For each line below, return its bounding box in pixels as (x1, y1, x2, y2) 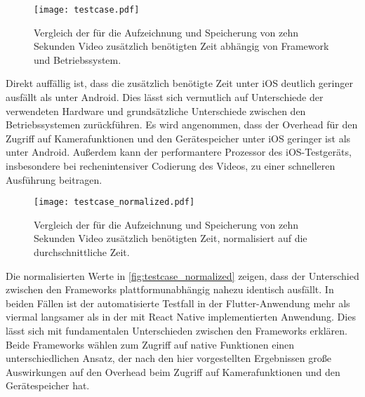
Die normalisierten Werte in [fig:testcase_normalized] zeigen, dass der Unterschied (6, 268, 359, 283)
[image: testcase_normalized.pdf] (34, 197, 195, 208)
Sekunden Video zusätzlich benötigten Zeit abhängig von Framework (34, 39, 329, 53)
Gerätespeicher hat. (6, 378, 90, 393)
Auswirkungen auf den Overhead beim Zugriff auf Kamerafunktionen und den (6, 364, 340, 379)
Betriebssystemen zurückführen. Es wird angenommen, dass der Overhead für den (6, 117, 358, 132)
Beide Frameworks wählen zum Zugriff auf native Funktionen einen (6, 337, 295, 351)
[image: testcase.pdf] (34, 5, 140, 15)
